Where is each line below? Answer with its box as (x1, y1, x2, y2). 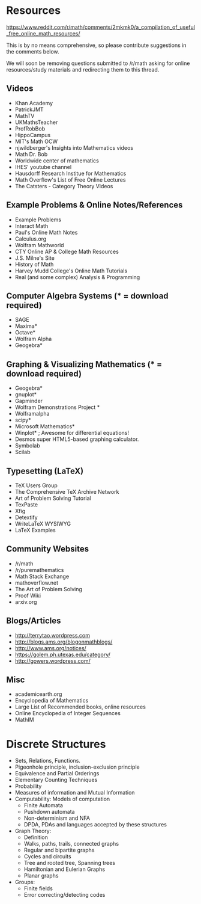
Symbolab (14, 442, 40, 449)
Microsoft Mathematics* (14, 423, 75, 430)
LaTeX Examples (14, 527, 56, 533)
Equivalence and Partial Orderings (14, 770, 100, 777)
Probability (14, 783, 42, 790)
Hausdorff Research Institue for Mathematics (14, 170, 127, 177)
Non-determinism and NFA (23, 814, 90, 822)
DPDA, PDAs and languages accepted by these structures (23, 821, 167, 828)
